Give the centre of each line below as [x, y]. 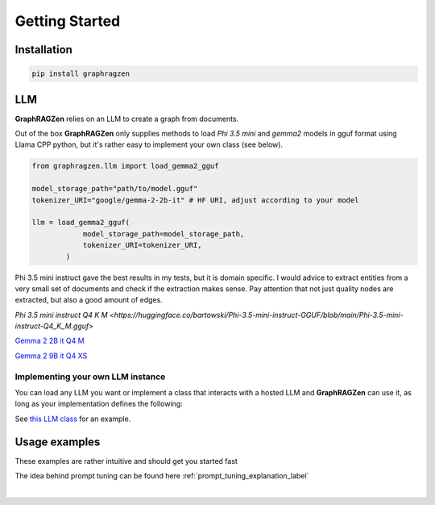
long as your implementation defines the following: [99, 404]
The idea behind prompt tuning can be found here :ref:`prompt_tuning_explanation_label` [162, 476]
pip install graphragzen [81, 74]
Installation [43, 50]
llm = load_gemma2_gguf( [81, 223]
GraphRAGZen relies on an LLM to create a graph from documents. [127, 119]
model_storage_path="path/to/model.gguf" [115, 189]
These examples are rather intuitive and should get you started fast [126, 461]
